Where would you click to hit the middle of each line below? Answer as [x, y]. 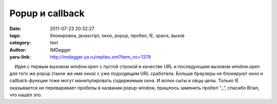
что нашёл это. [26, 95]
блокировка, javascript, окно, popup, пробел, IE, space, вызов [117, 35]
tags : [15, 35]
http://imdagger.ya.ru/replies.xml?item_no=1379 [101, 57]
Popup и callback [47, 13]
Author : [18, 50]
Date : [15, 29]
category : [20, 43]
